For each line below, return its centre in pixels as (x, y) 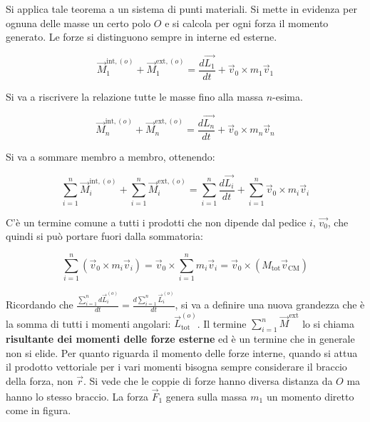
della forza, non (40, 381)
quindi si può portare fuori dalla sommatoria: (104, 236)
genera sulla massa (206, 396)
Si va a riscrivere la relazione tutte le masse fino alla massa (134, 97)
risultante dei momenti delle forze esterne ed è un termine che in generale (180, 339)
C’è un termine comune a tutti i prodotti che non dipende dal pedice (156, 222)
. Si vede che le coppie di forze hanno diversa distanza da (208, 381)
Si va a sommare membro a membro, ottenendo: (111, 156)
